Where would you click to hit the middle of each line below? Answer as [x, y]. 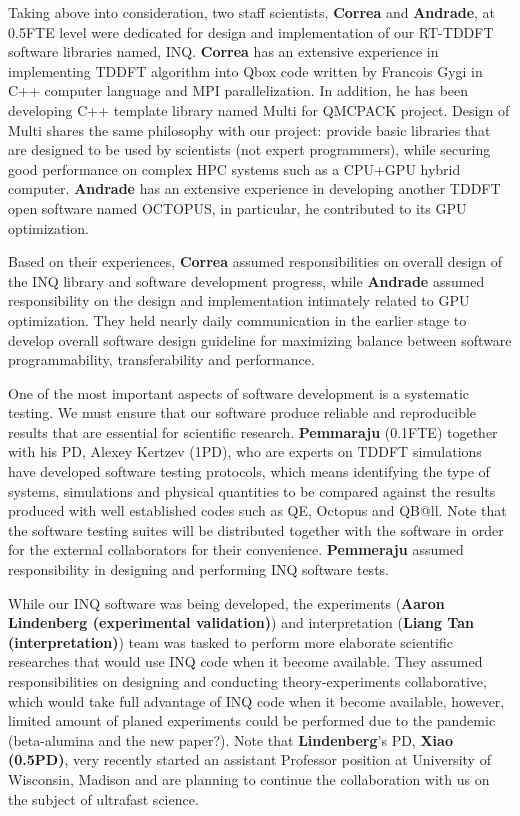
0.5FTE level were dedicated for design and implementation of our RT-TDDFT [251, 31]
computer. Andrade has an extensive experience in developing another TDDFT [254, 188]
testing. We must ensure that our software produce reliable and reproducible [242, 412]
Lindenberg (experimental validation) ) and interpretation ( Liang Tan [241, 622]
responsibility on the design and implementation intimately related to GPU [239, 300]
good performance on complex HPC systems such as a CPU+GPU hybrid [234, 168]
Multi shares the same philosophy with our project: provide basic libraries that [249, 129]
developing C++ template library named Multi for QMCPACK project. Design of [259, 109]
